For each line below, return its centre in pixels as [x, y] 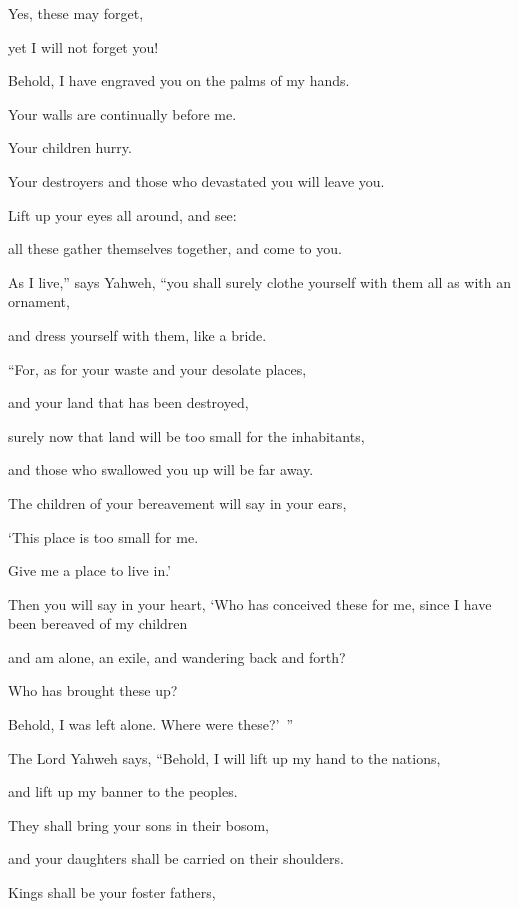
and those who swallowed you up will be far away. [161, 469]
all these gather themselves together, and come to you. [175, 248]
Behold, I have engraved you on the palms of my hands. [179, 80]
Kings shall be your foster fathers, [112, 892]
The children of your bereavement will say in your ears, [177, 502]
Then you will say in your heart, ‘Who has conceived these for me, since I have [250, 603]
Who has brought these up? [93, 690]
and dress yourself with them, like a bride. [137, 334]
